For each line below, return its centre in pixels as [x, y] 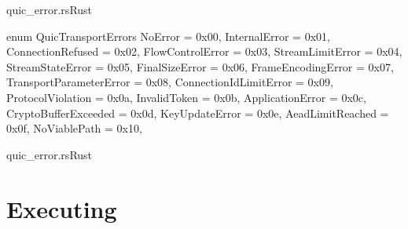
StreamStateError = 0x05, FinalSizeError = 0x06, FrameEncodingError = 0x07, [200, 66]
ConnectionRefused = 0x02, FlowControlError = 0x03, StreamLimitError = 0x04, [204, 51]
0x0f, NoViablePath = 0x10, [74, 128]
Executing [62, 208]
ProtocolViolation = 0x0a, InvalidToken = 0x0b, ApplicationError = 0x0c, [186, 97]
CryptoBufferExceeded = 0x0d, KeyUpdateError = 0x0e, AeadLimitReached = [198, 113]
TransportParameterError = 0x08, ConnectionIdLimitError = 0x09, [170, 82]
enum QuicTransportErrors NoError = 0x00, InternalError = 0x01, [168, 36]
